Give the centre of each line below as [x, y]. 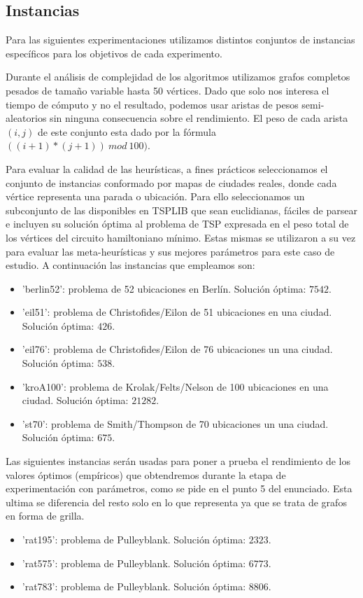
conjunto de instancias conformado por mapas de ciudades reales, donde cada [171, 182]
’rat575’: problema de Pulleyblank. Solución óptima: [134, 563]
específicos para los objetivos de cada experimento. [114, 53]
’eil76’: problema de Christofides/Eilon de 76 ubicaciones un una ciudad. [177, 349]
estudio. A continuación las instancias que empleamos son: [130, 265]
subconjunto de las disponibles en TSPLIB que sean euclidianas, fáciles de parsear [181, 210]
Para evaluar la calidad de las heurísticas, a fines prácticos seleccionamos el [167, 168]
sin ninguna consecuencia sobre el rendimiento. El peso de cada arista [199, 118]
